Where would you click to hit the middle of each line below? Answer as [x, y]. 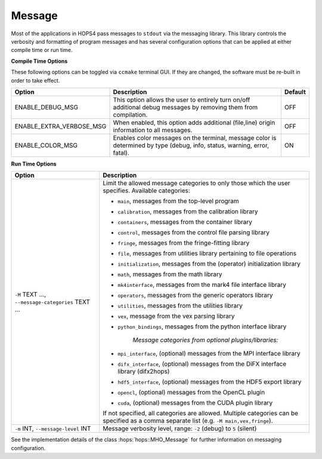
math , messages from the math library [170, 274]
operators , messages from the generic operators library [195, 295]
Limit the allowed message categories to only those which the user [196, 183]
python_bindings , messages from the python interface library [202, 327]
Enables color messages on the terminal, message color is [195, 137]
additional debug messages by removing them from [185, 107]
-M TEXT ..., [30, 295]
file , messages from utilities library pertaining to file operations [207, 253]
